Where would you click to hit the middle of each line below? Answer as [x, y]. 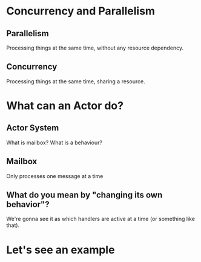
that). [13, 225]
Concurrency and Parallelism [81, 11]
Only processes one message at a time [55, 176]
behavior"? [28, 204]
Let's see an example [61, 250]
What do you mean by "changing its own [84, 195]
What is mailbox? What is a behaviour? [54, 142]
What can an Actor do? [65, 106]
